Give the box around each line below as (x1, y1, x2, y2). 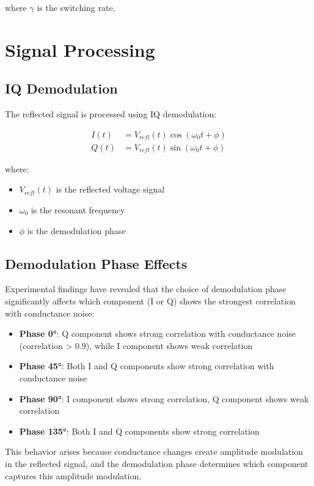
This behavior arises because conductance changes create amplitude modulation (5, 445, 304, 458)
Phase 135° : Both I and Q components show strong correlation (19, 424, 260, 437)
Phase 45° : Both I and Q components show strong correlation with (19, 359, 274, 372)
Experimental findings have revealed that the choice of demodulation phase (5, 282, 287, 295)
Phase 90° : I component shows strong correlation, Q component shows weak (19, 392, 309, 405)
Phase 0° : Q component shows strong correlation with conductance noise (19, 327, 296, 340)
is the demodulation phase (27, 224, 126, 237)
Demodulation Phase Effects (5, 254, 188, 273)
